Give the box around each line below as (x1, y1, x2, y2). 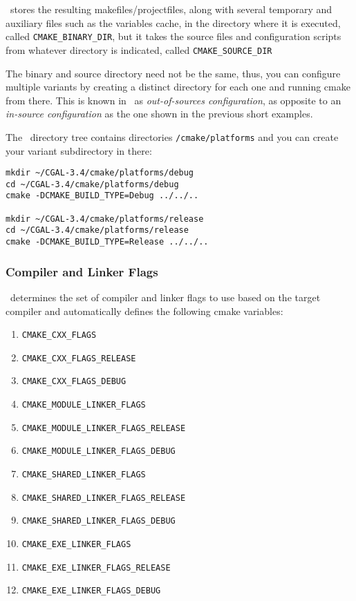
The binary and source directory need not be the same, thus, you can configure (6, 66, 341, 80)
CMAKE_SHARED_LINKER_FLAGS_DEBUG (21, 516, 176, 526)
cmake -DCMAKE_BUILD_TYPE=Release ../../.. (6, 237, 209, 247)
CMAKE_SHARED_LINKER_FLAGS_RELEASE (21, 493, 186, 503)
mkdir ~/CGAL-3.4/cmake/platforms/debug (6, 168, 194, 178)
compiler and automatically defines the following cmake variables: (6, 303, 283, 318)
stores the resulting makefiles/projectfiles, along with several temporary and (10, 2, 332, 16)
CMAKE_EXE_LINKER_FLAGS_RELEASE (21, 562, 171, 573)
